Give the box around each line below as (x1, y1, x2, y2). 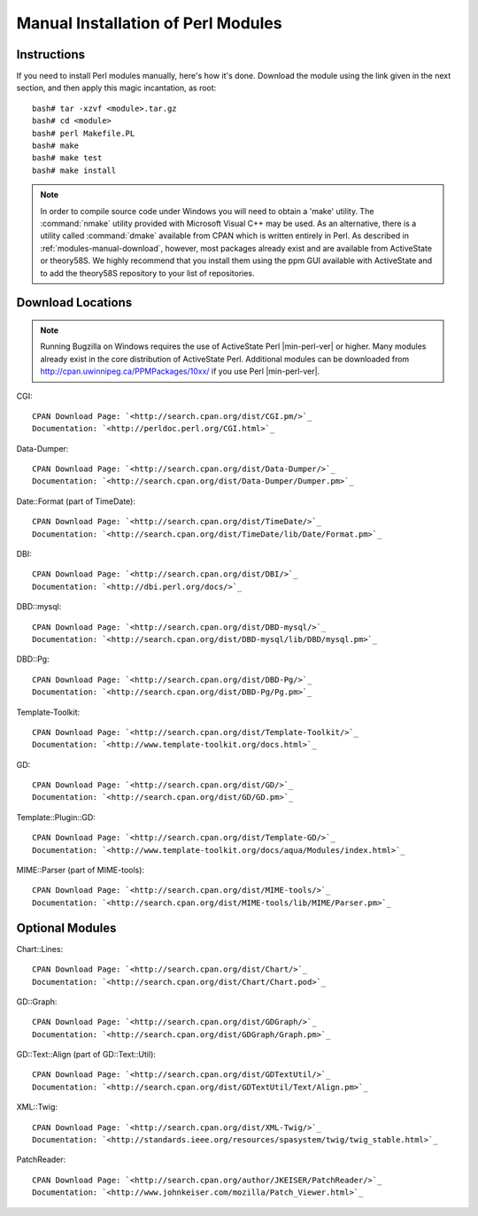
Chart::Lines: (16, 943, 64, 954)
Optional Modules (16, 920, 117, 935)
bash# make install (32, 165, 117, 175)
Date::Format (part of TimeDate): (16, 496, 136, 507)
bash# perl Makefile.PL (32, 128, 135, 138)
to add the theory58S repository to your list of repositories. (40, 267, 256, 278)
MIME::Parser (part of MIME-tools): (16, 864, 145, 876)
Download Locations (16, 295, 133, 310)
